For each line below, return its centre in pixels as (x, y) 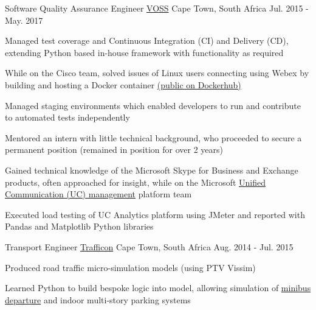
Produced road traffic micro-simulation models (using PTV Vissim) (130, 267)
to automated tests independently (67, 117)
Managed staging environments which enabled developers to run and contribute (153, 105)
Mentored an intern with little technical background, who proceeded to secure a (153, 137)
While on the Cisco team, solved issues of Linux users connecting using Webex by (157, 73)
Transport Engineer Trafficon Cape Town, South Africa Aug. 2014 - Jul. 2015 (149, 246)
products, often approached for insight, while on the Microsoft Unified (136, 182)
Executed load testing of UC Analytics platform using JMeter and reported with (155, 214)
